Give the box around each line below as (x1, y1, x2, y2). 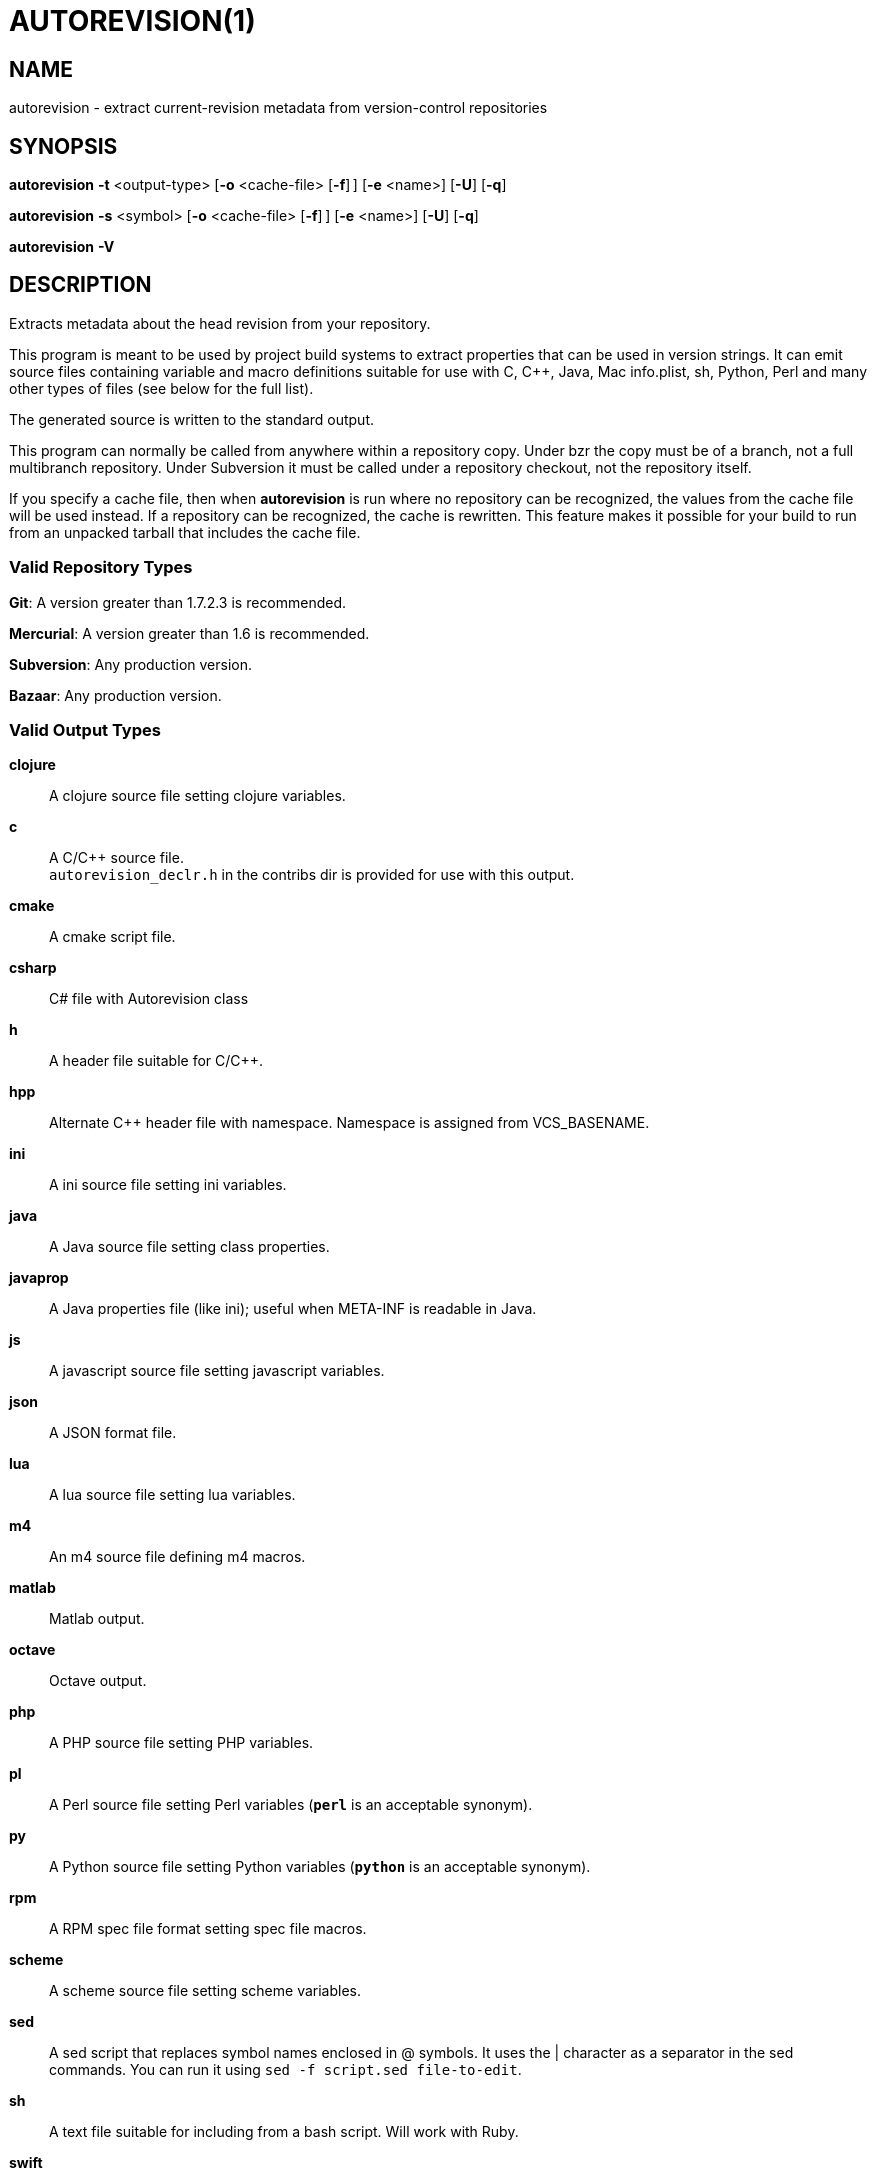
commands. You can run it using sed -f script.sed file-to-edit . (49, 2061, 522, 2079)
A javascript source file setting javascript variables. (49, 1362, 385, 1380)
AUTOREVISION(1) (9, 4, 256, 38)
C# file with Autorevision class (49, 990, 249, 1008)
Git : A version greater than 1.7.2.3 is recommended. (9, 593, 347, 611)
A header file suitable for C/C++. (49, 1052, 264, 1070)
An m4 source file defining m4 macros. (49, 1548, 306, 1566)
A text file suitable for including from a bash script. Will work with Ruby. (49, 2123, 519, 2141)
